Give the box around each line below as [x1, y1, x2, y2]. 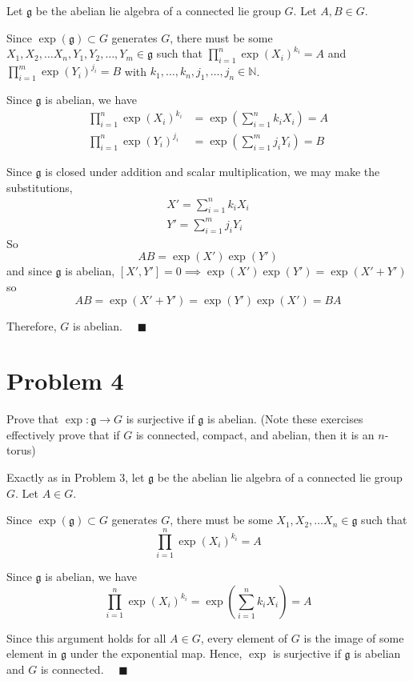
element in [6, 645, 58, 662]
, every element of [200, 629, 288, 646]
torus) [6, 442, 36, 459]
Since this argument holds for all [6, 629, 166, 646]
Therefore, [6, 317, 57, 334]
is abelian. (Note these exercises [207, 411, 363, 427]
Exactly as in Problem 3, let [6, 469, 145, 486]
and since [6, 262, 52, 279]
